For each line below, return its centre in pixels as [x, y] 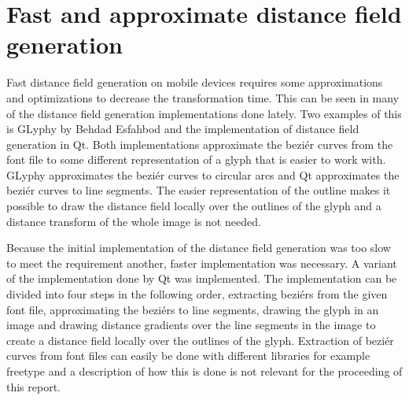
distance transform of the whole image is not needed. [134, 221]
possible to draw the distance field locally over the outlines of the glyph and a [194, 206]
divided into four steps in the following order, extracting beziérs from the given [197, 294]
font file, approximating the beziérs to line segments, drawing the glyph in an [193, 309]
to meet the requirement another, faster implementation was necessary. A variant [202, 263]
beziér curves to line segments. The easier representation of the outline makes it [199, 190]
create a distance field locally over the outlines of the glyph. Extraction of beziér [200, 340]
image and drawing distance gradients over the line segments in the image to [191, 325]
